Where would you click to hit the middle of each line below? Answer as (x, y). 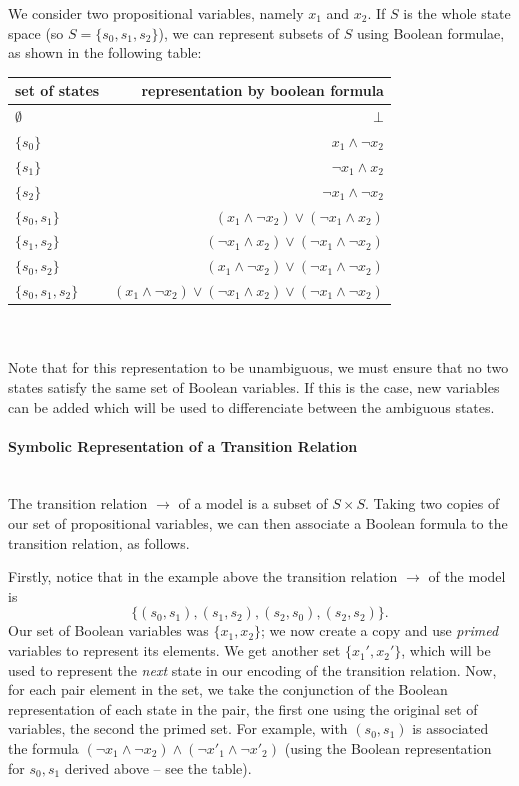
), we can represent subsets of (248, 32)
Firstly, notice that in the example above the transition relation (203, 576)
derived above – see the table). (158, 767)
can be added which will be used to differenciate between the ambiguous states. (251, 406)
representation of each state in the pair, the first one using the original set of (243, 708)
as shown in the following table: (105, 52)
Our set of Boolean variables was (108, 630)
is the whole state (457, 13)
